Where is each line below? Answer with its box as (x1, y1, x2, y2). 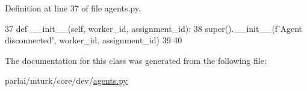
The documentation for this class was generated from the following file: (5, 54, 267, 66)
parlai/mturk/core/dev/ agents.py (5, 74, 128, 87)
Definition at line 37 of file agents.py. (5, 2, 141, 14)
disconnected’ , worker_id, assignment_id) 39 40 (5, 34, 182, 46)
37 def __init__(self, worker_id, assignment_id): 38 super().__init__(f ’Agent (5, 22, 302, 34)
